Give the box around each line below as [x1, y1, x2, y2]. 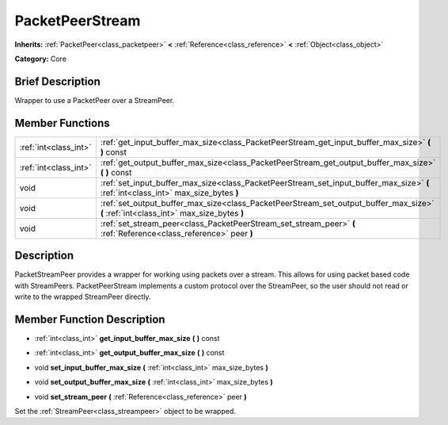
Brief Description [14, 75, 101, 88]
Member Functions [14, 116, 110, 130]
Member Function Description [14, 312, 165, 326]
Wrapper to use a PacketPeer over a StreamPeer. [14, 95, 175, 105]
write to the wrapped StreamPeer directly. [14, 292, 151, 301]
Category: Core [14, 54, 67, 63]
